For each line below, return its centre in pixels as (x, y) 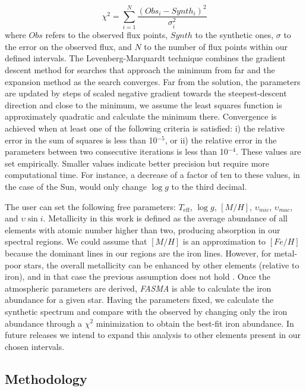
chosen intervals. (35, 346)
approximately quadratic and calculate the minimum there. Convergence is (141, 116)
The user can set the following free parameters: (90, 206)
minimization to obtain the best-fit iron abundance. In (195, 323)
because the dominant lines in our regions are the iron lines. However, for (138, 253)
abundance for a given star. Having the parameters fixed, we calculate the (139, 300)
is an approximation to (224, 241)
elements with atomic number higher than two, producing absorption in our (143, 229)
